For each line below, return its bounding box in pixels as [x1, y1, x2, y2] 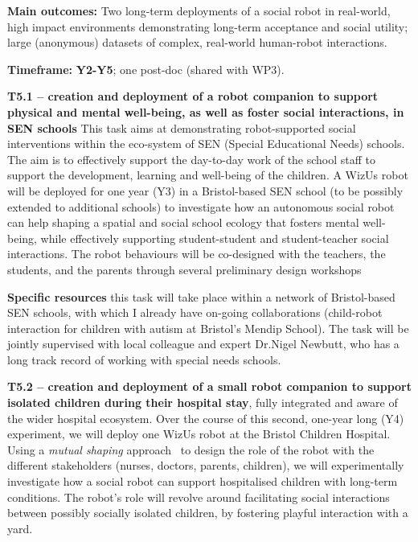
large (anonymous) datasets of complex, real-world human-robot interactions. [7, 34, 387, 51]
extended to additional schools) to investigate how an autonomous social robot [7, 198, 395, 215]
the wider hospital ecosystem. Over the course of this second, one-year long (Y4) [7, 409, 404, 426]
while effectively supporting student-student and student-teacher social [40, 229, 389, 246]
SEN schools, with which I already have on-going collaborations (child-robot [7, 304, 383, 321]
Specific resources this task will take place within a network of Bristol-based [7, 288, 395, 305]
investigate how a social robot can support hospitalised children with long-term [7, 473, 398, 490]
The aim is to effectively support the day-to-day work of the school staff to [7, 150, 376, 167]
